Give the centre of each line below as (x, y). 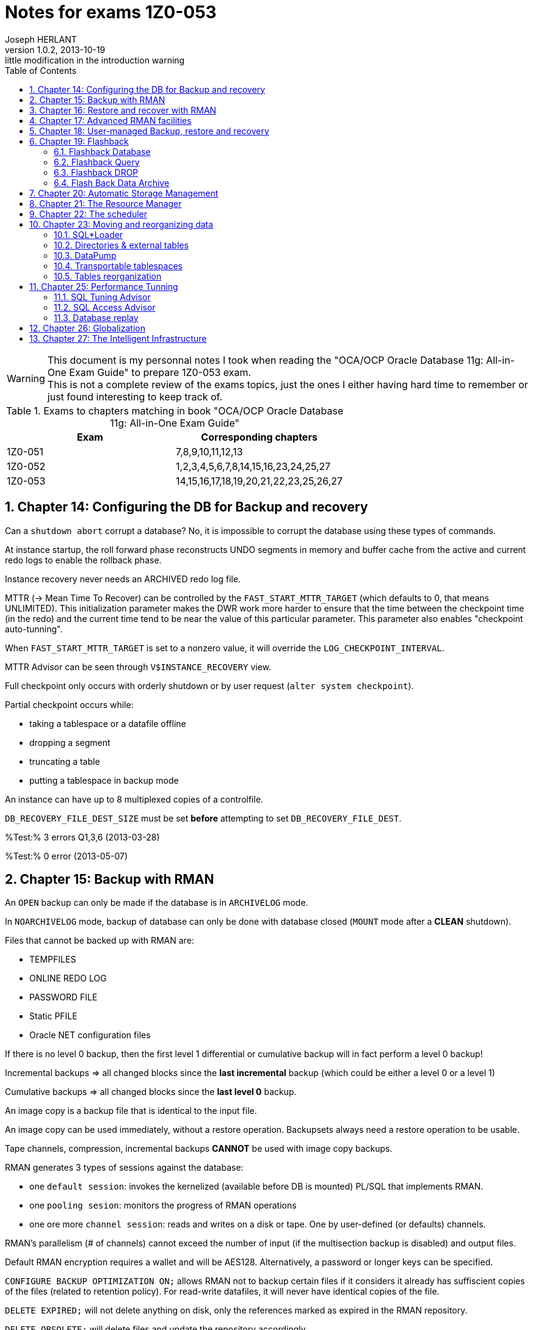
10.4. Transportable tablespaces (118, 266)
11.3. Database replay (96, 317)
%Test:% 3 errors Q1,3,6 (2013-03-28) (82, 837)
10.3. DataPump (85, 255)
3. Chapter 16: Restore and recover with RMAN (123, 110)
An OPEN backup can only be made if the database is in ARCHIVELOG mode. (157, 903)
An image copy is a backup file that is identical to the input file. (131, 1111)
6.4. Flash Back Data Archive (112, 183)
